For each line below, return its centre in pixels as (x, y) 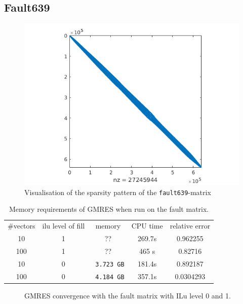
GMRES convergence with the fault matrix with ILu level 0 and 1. (128, 295)
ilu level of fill (64, 226)
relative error (190, 226)
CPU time (147, 226)
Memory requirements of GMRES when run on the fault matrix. (109, 209)
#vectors (22, 226)
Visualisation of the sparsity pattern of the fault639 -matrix (118, 192)
